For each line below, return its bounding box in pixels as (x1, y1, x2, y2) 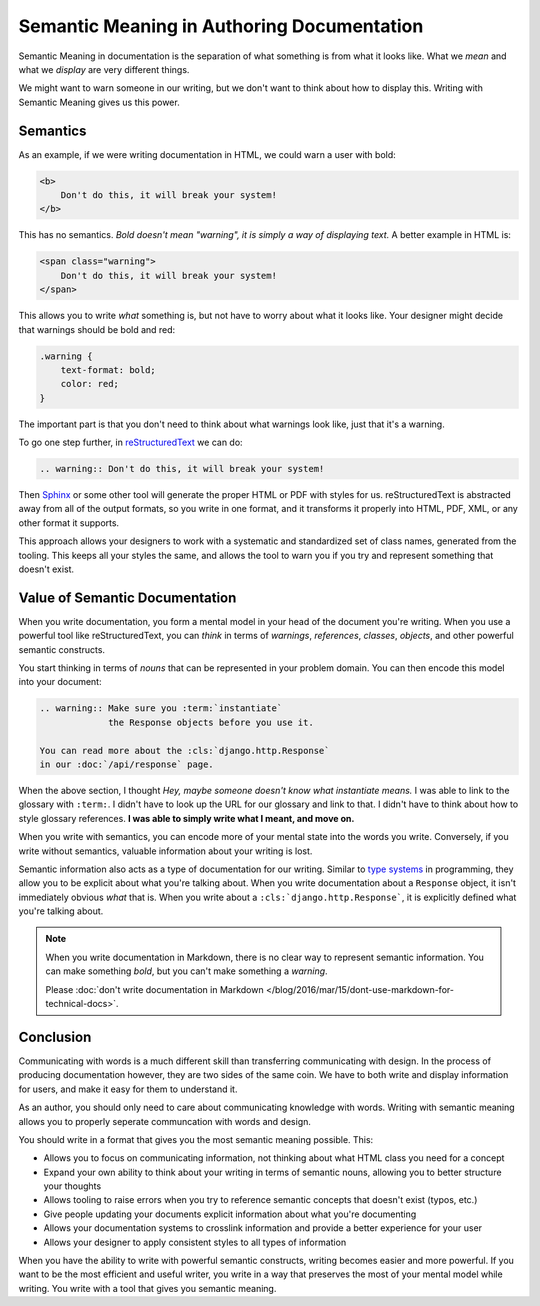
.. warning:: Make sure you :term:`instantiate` (39, 703, 283, 714)
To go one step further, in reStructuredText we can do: (18, 436, 244, 449)
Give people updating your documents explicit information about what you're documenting (43, 1208, 417, 1220)
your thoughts (43, 1180, 102, 1192)
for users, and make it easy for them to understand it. (18, 1083, 238, 1095)
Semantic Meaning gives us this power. (18, 96, 180, 108)
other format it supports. (18, 516, 120, 529)
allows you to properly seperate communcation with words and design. (18, 1115, 312, 1127)
